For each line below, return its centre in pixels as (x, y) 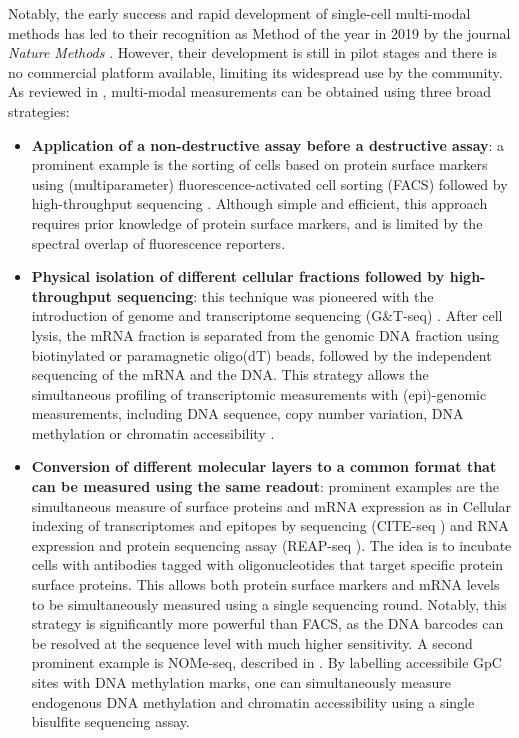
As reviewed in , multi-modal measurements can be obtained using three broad (250, 91)
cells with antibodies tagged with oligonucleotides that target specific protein (267, 564)
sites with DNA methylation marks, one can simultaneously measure (241, 682)
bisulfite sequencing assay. (110, 721)
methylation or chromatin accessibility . (153, 432)
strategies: (39, 110)
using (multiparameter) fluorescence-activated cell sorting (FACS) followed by (269, 183)
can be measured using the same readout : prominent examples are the (265, 486)
